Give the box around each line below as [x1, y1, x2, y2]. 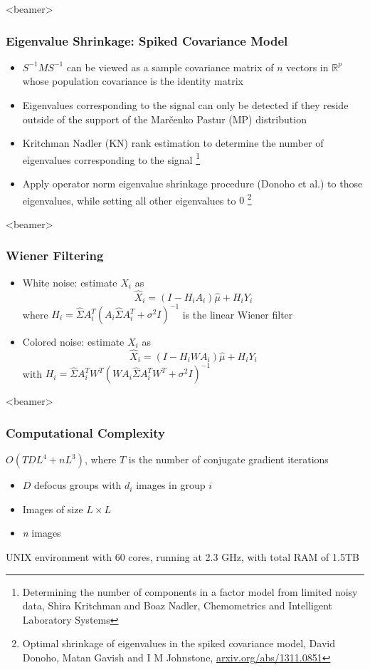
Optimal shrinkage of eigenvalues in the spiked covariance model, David [22, 636, 335, 651]
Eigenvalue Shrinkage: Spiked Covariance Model [6, 31, 288, 49]
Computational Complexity [6, 423, 165, 441]
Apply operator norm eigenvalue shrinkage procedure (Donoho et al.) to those [22, 176, 363, 191]
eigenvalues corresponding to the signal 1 [22, 150, 201, 167]
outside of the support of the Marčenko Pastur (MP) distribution [22, 111, 307, 126]
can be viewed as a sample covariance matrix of [66, 59, 274, 74]
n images [22, 525, 61, 540]
